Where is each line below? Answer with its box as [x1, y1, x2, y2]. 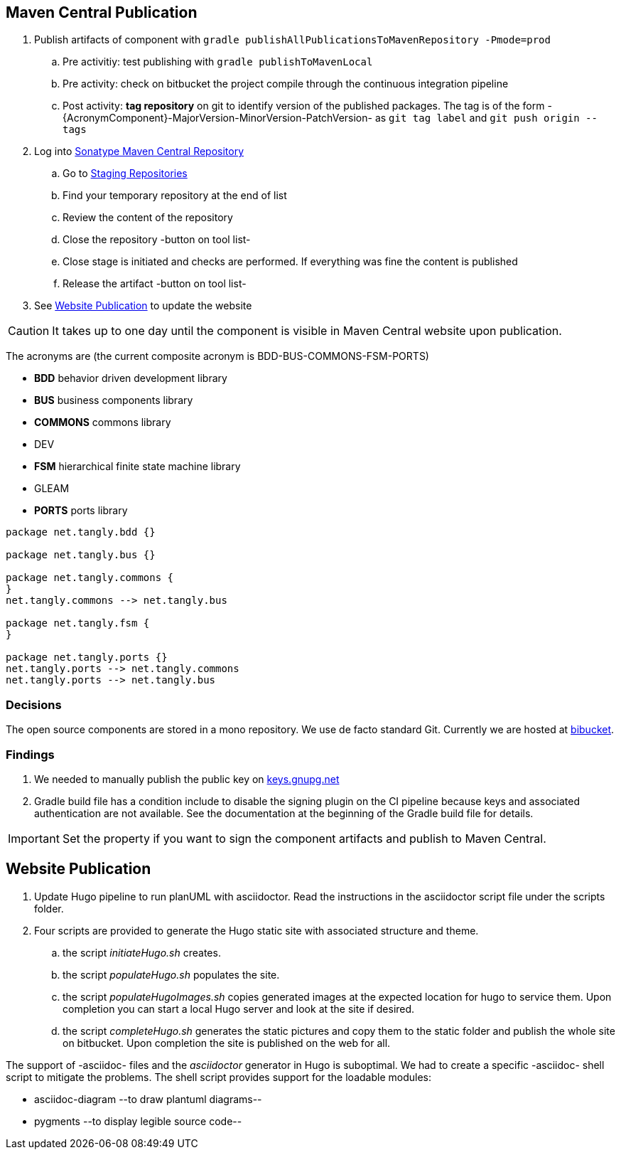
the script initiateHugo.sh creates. [63, 946, 221, 959]
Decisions [6, 697, 62, 712]
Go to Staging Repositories [63, 167, 188, 180]
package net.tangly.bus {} [6, 549, 156, 561]
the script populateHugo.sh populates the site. [63, 968, 280, 981]
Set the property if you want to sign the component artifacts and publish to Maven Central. [62, 831, 546, 846]
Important [8, 831, 60, 846]
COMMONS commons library [34, 416, 171, 429]
